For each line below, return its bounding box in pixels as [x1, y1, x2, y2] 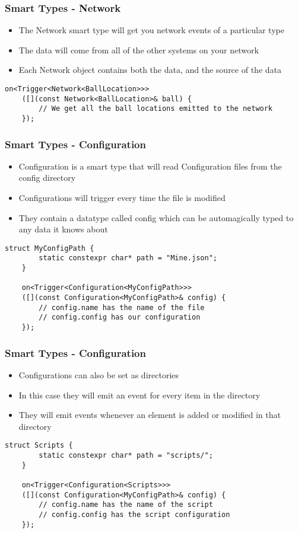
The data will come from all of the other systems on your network [18, 43, 259, 56]
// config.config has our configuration [39, 313, 201, 322]
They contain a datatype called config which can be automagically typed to [18, 211, 294, 224]
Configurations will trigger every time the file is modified [18, 192, 226, 204]
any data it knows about [18, 223, 108, 235]
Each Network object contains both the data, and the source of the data [18, 63, 281, 76]
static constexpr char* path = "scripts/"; [39, 451, 213, 459]
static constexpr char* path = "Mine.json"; [39, 254, 217, 263]
